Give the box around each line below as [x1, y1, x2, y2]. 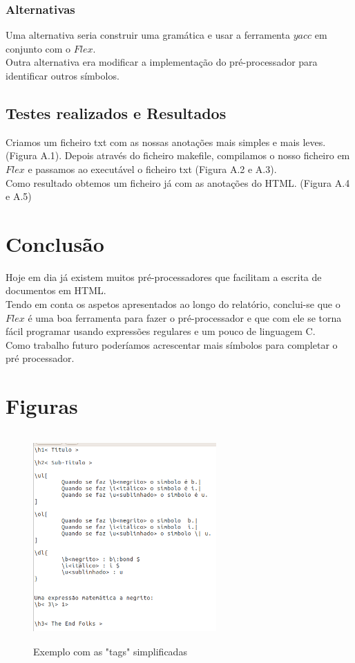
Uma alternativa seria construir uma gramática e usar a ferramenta [6, 28, 290, 42]
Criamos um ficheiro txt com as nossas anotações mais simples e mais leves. [6, 134, 326, 149]
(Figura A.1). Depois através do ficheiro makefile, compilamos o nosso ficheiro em [6, 148, 350, 163]
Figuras [6, 392, 78, 420]
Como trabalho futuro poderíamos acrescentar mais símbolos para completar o [6, 337, 338, 352]
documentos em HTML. [6, 283, 106, 298]
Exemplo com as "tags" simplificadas [33, 644, 187, 659]
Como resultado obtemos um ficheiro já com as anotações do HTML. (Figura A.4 [6, 175, 350, 190]
